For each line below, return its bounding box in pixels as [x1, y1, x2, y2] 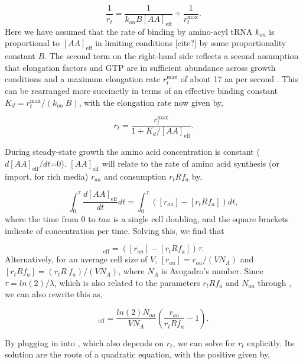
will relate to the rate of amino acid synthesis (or [102, 157, 279, 169]
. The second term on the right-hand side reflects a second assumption [44, 50, 299, 62]
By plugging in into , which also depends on [5, 336, 164, 349]
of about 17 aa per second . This [180, 73, 298, 85]
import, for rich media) [5, 170, 89, 182]
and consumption [104, 170, 167, 182]
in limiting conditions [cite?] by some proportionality [95, 37, 286, 49]
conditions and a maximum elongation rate [5, 73, 161, 85]
